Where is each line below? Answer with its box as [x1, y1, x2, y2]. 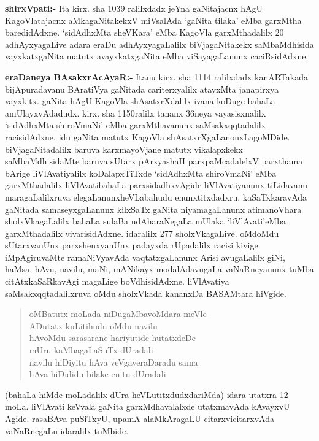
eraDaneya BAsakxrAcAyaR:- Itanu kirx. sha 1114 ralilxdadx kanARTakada [5, 70, 308, 83]
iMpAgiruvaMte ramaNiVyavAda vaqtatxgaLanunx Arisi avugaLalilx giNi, [5, 250, 285, 263]
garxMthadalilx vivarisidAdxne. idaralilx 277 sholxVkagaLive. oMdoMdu [5, 226, 279, 239]
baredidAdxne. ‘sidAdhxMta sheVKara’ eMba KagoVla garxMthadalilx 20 [5, 26, 284, 39]
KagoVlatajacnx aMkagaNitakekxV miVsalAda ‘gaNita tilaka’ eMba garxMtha [5, 13, 302, 26]
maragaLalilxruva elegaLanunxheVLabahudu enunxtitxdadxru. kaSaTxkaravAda [5, 190, 307, 203]
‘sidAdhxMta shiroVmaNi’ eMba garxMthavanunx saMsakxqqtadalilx [5, 118, 266, 131]
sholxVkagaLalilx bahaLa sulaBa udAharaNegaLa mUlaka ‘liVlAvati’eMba [5, 215, 286, 228]
